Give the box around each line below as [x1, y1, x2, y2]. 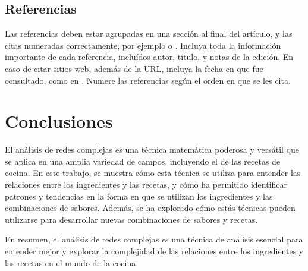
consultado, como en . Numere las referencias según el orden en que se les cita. [5, 74, 291, 86]
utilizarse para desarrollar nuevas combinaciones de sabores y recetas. [5, 213, 258, 225]
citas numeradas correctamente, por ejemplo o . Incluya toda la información [5, 39, 281, 51]
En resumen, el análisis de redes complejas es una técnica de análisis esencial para [5, 233, 303, 245]
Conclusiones [5, 109, 113, 133]
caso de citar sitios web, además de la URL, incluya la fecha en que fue [5, 62, 263, 74]
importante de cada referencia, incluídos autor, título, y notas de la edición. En [5, 51, 294, 63]
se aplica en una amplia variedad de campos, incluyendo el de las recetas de [5, 155, 281, 167]
